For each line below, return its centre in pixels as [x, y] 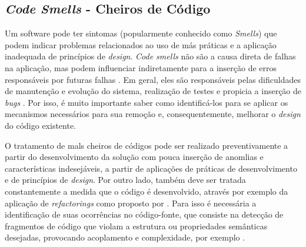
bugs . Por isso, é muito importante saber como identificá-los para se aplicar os [147, 102]
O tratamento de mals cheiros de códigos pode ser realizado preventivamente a [147, 145]
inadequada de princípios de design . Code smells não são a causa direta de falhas [150, 56]
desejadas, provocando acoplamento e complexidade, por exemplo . [125, 237]
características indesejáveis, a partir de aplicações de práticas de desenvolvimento [151, 168]
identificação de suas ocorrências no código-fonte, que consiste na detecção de [144, 214]
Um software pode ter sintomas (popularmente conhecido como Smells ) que [141, 33]
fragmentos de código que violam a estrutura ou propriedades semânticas [136, 226]
